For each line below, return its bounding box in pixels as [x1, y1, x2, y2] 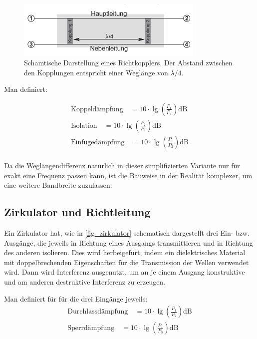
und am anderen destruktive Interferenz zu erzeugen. [4, 277, 166, 287]
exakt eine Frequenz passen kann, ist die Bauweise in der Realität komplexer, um [4, 170, 253, 180]
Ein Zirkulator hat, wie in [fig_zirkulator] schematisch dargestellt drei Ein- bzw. [4, 228, 250, 238]
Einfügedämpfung [71, 139, 125, 146]
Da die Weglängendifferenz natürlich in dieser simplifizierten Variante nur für [4, 160, 240, 171]
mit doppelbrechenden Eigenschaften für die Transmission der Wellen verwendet [4, 257, 249, 267]
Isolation [71, 122, 97, 129]
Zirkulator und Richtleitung [4, 204, 151, 220]
